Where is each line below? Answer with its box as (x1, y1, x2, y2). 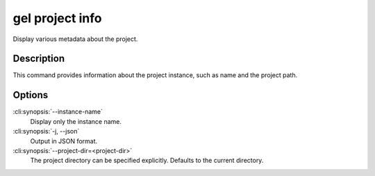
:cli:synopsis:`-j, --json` (12, 127, 80, 136)
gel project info (12, 10, 102, 26)
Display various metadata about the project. (12, 35, 138, 43)
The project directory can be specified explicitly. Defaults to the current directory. (30, 157, 264, 165)
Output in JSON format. (30, 136, 98, 145)
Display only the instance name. (30, 117, 122, 125)
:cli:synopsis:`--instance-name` (12, 108, 103, 116)
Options (12, 89, 49, 101)
